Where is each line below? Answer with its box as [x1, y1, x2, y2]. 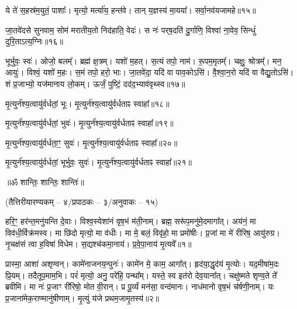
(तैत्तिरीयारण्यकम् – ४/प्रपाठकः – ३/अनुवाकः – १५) [5, 195, 158, 207]
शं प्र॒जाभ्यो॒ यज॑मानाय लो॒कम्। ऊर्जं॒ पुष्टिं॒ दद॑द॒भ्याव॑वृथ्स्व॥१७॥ [5, 77, 185, 89]
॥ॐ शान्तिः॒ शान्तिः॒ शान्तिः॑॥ [5, 175, 84, 188]
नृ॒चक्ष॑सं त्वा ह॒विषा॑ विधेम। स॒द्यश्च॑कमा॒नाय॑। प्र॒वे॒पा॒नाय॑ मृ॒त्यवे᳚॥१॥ [5, 238, 192, 250]
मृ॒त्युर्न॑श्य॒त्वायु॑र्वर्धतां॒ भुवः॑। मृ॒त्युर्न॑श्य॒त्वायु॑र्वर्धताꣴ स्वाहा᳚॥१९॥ [5, 117, 174, 129]
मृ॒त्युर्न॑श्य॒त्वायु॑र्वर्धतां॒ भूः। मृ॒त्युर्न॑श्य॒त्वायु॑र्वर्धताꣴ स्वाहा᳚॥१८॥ [5, 97, 170, 109]
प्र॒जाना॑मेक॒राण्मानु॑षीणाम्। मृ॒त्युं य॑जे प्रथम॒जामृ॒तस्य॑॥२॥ [5, 291, 160, 304]
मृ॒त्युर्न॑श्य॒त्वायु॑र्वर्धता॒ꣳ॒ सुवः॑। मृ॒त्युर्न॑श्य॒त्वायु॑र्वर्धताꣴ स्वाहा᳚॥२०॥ [5, 136, 178, 148]
